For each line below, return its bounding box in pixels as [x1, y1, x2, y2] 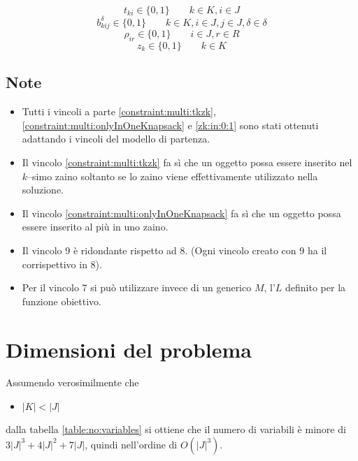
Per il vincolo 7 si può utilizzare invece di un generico [22, 280, 252, 295]
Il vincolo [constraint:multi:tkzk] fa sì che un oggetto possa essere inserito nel [22, 155, 352, 170]
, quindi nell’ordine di [85, 437, 178, 451]
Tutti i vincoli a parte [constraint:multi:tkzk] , [22, 104, 216, 119]
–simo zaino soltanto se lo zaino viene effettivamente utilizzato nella [27, 168, 318, 183]
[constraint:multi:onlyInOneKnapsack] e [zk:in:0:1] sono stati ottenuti [22, 117, 319, 132]
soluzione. [22, 182, 64, 197]
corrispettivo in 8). [22, 256, 102, 271]
